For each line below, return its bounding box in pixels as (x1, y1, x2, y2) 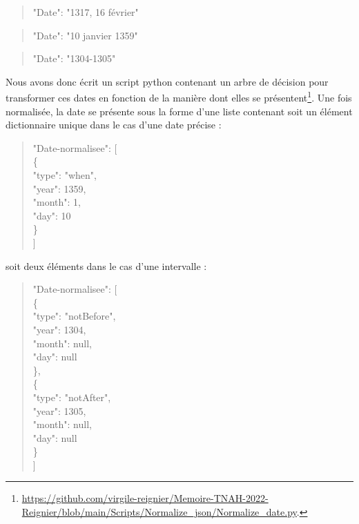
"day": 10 (32, 208, 71, 222)
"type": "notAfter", (32, 389, 111, 404)
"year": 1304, (32, 322, 86, 336)
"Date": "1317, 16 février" (32, 5, 139, 19)
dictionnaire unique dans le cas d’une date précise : (6, 117, 222, 132)
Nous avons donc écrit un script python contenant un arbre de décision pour (6, 74, 329, 88)
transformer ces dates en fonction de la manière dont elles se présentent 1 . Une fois (6, 88, 352, 105)
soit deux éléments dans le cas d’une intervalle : (6, 258, 207, 273)
